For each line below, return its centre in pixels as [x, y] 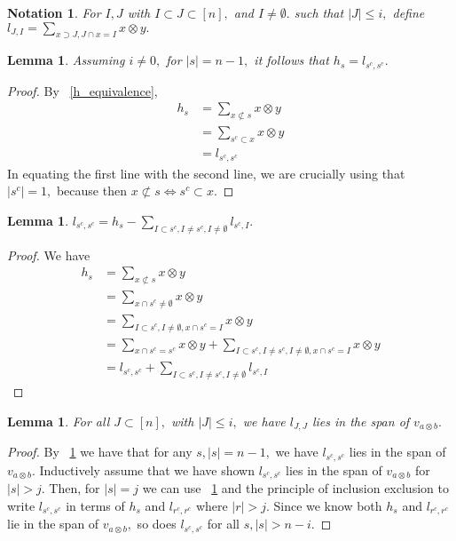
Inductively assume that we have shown [147, 469]
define [409, 12]
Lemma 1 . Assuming [66, 60]
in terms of [95, 505]
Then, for [75, 488]
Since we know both [328, 505]
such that [319, 12]
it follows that [291, 60]
